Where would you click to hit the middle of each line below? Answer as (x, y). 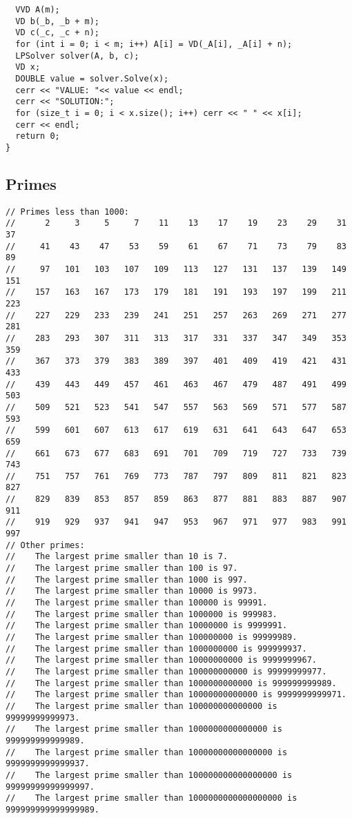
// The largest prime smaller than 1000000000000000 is (144, 729)
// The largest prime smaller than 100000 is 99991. (137, 603)
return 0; (38, 136)
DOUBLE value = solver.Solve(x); (92, 78)
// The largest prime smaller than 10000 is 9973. (132, 591)
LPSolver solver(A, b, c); (77, 56)
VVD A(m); (38, 10)
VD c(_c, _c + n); (58, 33)
